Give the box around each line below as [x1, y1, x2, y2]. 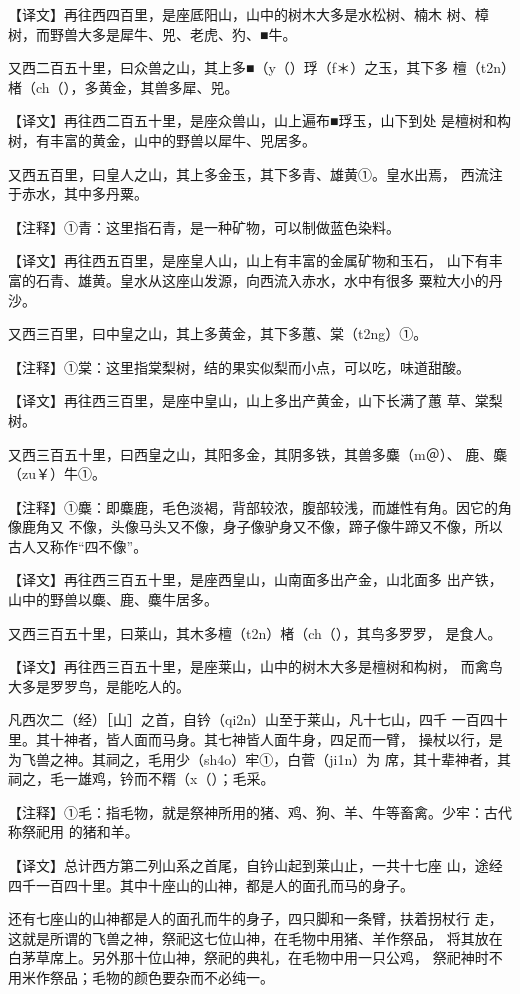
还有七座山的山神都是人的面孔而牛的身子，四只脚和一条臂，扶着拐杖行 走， [8, 908, 503, 929]
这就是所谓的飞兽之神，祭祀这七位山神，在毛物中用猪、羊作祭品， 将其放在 [8, 927, 503, 948]
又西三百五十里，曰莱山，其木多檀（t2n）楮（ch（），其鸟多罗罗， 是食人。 [8, 622, 502, 643]
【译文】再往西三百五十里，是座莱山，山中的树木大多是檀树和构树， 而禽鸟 [8, 656, 503, 677]
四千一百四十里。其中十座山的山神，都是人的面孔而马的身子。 [8, 874, 414, 895]
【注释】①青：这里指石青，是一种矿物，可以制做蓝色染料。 [8, 216, 400, 237]
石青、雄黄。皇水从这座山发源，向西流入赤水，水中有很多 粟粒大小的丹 [35, 269, 503, 290]
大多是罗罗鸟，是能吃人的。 [8, 675, 190, 696]
